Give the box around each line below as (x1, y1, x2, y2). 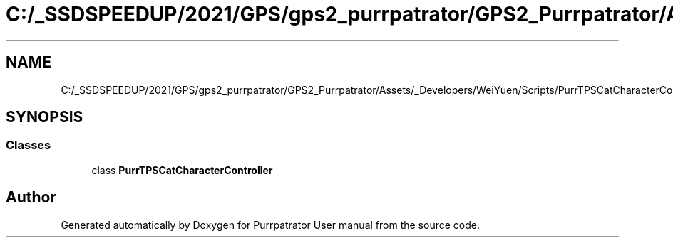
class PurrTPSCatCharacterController (91, 163, 273, 176)
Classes (6, 138, 51, 153)
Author (6, 188, 56, 207)
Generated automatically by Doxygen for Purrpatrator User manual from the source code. (61, 218, 480, 231)
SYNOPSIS (6, 108, 83, 126)
